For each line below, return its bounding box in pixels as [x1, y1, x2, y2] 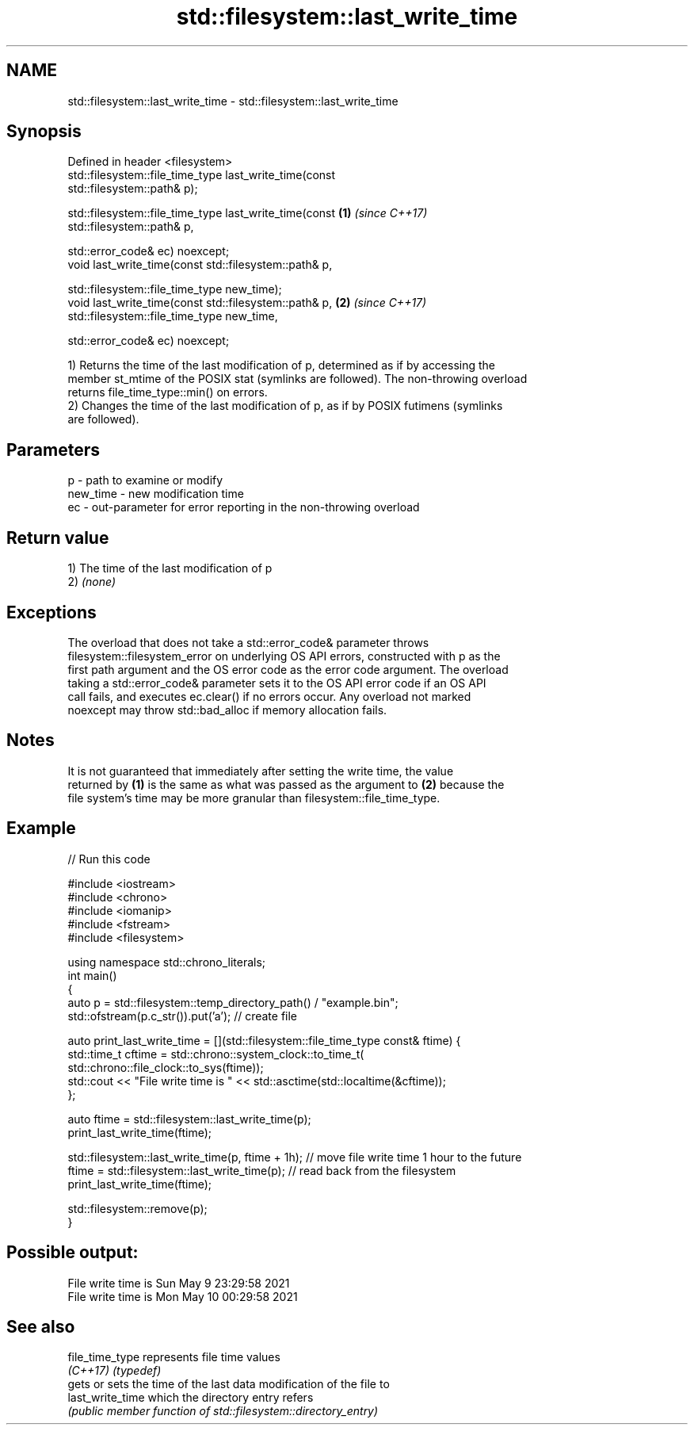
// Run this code [67, 851, 151, 866]
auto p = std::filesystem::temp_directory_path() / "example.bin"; [67, 995, 398, 1009]
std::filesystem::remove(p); [67, 1201, 208, 1215]
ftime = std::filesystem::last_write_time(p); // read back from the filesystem [67, 1163, 456, 1177]
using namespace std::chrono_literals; [67, 955, 266, 969]
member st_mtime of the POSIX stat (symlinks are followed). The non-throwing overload [67, 372, 528, 386]
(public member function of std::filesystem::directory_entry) [67, 1404, 379, 1418]
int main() [67, 968, 117, 982]
